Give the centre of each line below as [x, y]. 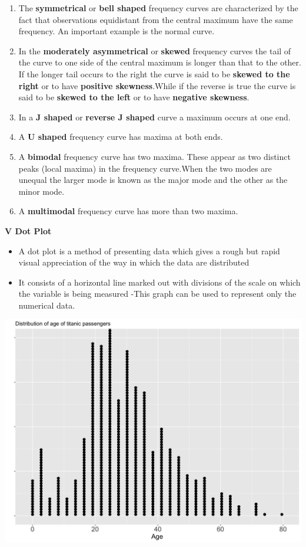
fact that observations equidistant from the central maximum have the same [156, 19]
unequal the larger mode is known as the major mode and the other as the [153, 180]
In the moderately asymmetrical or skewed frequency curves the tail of [155, 50]
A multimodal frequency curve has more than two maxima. [128, 211]
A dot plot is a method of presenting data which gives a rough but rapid [149, 250]
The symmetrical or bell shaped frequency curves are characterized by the [158, 8]
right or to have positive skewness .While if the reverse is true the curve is [157, 85]
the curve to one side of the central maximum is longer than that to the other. [160, 62]
